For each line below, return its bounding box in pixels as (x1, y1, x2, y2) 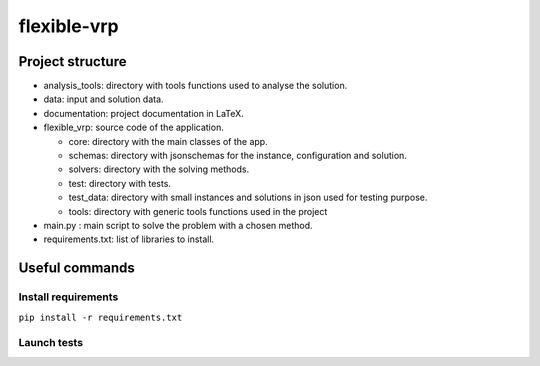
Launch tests (18, 336, 84, 350)
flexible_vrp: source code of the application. (43, 121, 224, 134)
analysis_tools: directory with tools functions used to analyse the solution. (43, 80, 348, 92)
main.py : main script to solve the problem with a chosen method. (43, 219, 314, 231)
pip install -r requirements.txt (18, 311, 183, 323)
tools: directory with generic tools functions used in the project (68, 205, 328, 217)
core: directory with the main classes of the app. (68, 135, 269, 147)
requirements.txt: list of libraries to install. (43, 233, 215, 245)
